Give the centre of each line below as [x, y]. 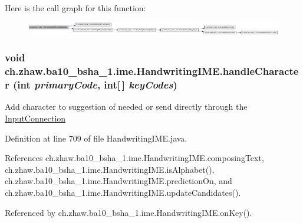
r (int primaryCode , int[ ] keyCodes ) [91, 85]
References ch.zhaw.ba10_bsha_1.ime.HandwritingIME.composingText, [134, 158]
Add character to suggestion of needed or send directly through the [126, 106]
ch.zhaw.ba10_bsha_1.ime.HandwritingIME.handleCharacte [152, 71]
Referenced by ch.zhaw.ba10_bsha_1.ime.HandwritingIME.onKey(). [129, 212]
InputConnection [35, 118]
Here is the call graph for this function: [75, 8]
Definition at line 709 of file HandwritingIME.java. [96, 138]
